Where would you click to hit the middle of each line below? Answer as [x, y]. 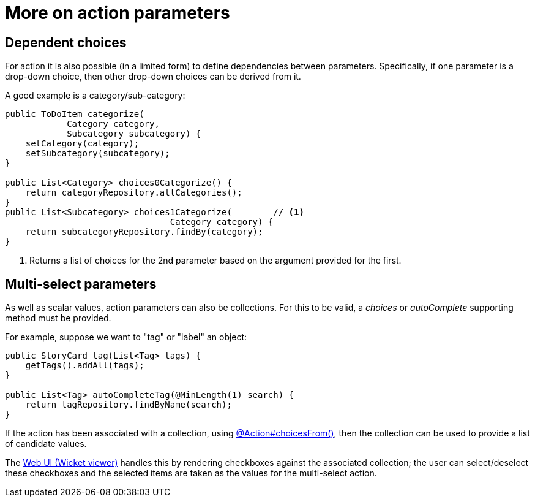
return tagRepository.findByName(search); [129, 405]
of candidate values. [46, 444]
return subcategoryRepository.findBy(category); [144, 232]
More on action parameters [118, 13]
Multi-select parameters [81, 284]
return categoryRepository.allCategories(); [134, 193]
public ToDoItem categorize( [75, 114]
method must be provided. [58, 318]
